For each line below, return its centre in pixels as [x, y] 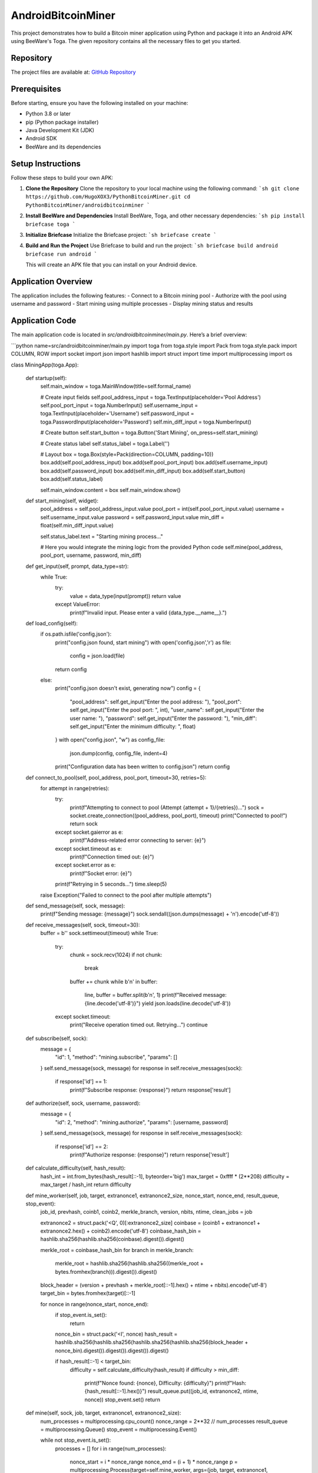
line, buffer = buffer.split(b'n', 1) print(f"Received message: [155, 995]
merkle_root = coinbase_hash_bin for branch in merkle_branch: [117, 1250]
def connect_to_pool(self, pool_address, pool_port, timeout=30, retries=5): [116, 777]
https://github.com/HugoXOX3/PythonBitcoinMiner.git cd [108, 197]
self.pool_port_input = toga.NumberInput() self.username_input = [119, 405]
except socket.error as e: [85, 865]
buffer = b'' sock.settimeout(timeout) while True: [99, 933]
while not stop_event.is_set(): [76, 1440]
